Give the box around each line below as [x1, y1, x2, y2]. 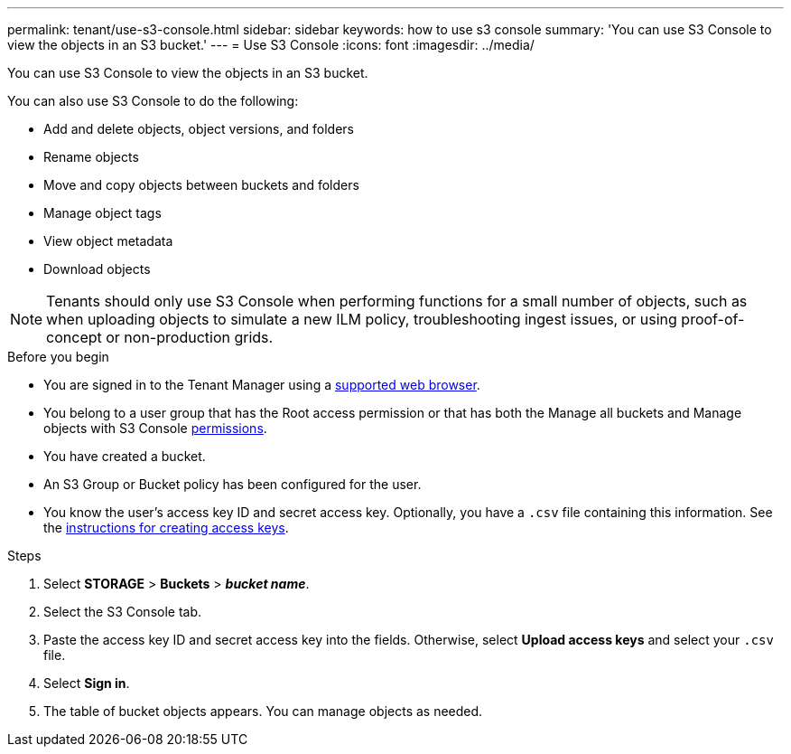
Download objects [43, 261, 151, 277]
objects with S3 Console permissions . [43, 420, 267, 436]
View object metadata [43, 233, 173, 249]
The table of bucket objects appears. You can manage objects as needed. [43, 703, 483, 719]
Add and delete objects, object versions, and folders [43, 121, 354, 137]
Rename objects [43, 149, 139, 165]
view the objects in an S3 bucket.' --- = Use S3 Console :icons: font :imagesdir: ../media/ [7, 37, 535, 52]
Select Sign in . [43, 675, 130, 691]
